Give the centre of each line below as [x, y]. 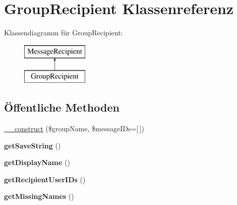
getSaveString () [33, 145]
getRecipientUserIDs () [45, 179]
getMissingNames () [39, 196]
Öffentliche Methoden [62, 107]
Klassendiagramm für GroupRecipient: [64, 33]
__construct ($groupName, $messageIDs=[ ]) [74, 129]
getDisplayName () [37, 162]
